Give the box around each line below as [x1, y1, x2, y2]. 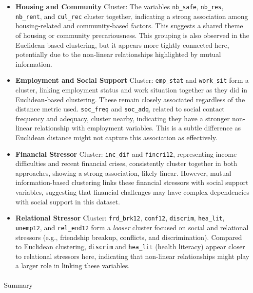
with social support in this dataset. [15, 196, 120, 206]
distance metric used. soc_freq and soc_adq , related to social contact [15, 104, 225, 114]
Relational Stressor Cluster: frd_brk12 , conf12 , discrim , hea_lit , [15, 213, 225, 223]
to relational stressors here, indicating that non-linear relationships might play [15, 251, 250, 261]
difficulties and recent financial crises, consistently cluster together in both [15, 158, 237, 168]
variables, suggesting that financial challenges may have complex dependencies [15, 187, 249, 197]
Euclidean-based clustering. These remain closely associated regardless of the [15, 94, 245, 104]
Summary [4, 279, 33, 290]
